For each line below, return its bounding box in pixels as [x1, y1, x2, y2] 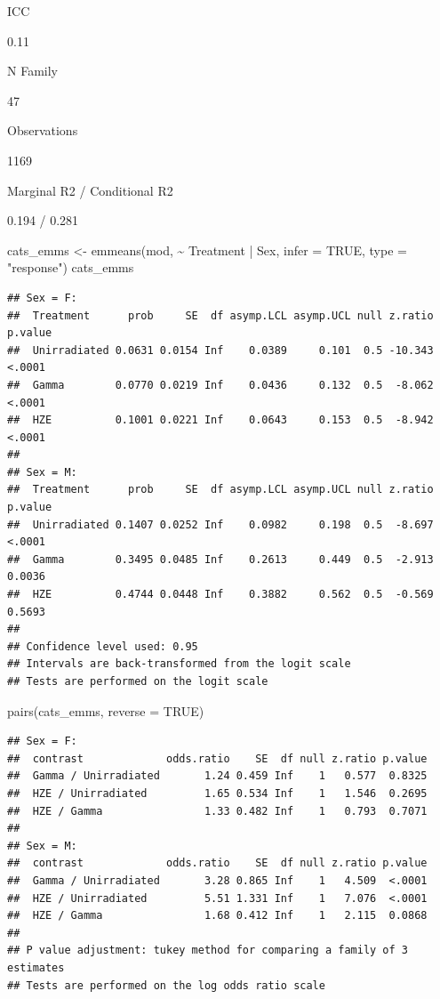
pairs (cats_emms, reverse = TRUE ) [7, 701, 204, 720]
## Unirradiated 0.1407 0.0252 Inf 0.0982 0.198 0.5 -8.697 [7, 518, 434, 531]
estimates [7, 961, 65, 974]
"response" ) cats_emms [7, 258, 134, 277]
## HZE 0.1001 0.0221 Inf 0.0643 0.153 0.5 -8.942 [7, 414, 434, 427]
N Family [7, 61, 58, 80]
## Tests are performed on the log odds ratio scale [7, 979, 325, 992]
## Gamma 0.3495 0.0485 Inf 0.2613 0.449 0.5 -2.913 [7, 552, 434, 566]
